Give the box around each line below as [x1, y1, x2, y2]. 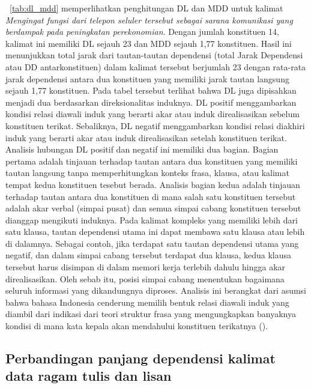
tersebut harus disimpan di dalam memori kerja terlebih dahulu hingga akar [5, 261, 286, 273]
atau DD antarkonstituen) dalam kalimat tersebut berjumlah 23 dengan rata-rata [5, 60, 306, 73]
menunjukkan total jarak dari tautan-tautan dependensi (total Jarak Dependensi [5, 49, 303, 61]
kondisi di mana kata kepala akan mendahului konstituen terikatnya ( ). [5, 320, 268, 332]
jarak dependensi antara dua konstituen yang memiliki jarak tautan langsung [5, 72, 289, 85]
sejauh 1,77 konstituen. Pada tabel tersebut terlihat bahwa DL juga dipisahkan [5, 84, 297, 97]
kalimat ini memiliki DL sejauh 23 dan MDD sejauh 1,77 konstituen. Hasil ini [5, 37, 292, 49]
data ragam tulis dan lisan [5, 366, 172, 385]
